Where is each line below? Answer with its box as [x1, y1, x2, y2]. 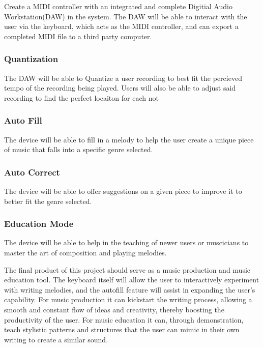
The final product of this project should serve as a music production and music [4, 264, 251, 275]
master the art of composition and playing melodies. [4, 247, 167, 257]
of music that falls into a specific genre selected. [4, 144, 153, 155]
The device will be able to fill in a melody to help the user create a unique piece [4, 134, 254, 144]
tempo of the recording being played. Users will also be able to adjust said [4, 82, 236, 93]
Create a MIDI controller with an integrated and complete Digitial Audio [4, 1, 232, 11]
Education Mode [4, 217, 74, 230]
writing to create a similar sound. [4, 334, 108, 344]
